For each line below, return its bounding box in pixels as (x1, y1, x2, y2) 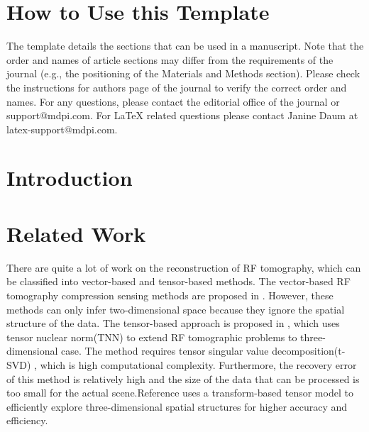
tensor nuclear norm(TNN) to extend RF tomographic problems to (6, 329, 297, 344)
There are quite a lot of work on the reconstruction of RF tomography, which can (6, 260, 361, 275)
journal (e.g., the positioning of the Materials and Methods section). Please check (6, 66, 360, 81)
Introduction (6, 163, 133, 192)
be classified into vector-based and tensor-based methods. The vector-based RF (6, 274, 351, 289)
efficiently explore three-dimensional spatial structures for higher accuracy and (6, 399, 348, 414)
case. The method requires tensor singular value (61, 343, 269, 358)
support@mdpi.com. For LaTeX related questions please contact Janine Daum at (6, 108, 358, 123)
